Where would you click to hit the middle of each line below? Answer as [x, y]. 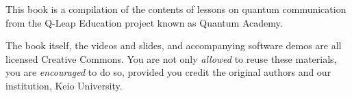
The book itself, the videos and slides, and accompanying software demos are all [174, 45]
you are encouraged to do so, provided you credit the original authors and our [168, 72]
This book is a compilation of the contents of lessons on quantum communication [176, 9]
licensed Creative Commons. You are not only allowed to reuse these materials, [171, 58]
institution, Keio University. [64, 85]
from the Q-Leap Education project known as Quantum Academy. [144, 22]
